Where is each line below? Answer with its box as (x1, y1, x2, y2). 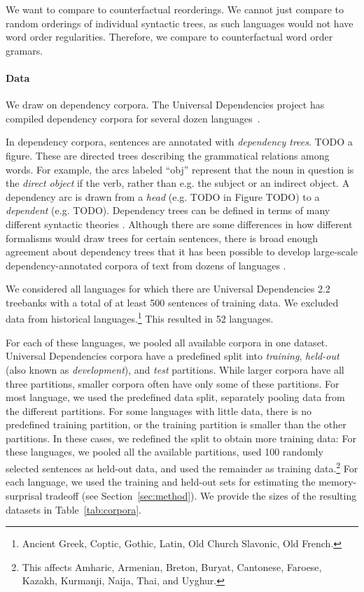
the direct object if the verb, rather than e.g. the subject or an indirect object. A (6, 176, 350, 190)
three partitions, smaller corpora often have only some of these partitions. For (6, 376, 339, 390)
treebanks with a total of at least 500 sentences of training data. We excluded (6, 295, 339, 309)
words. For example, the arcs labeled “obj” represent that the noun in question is (6, 162, 354, 176)
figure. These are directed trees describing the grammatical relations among (6, 148, 330, 162)
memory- (318, 474, 357, 489)
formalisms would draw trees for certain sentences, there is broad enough (6, 230, 318, 245)
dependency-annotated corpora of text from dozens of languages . (6, 258, 286, 272)
